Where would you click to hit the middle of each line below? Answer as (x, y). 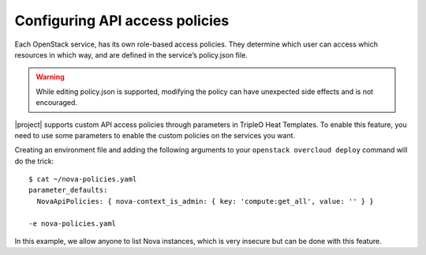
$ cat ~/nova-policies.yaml (83, 179)
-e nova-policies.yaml (73, 223)
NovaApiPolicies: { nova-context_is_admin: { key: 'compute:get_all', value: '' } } (205, 201)
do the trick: (34, 161)
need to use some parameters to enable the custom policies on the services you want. (155, 135)
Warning (50, 77)
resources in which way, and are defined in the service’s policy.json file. (131, 54)
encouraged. (57, 103)
